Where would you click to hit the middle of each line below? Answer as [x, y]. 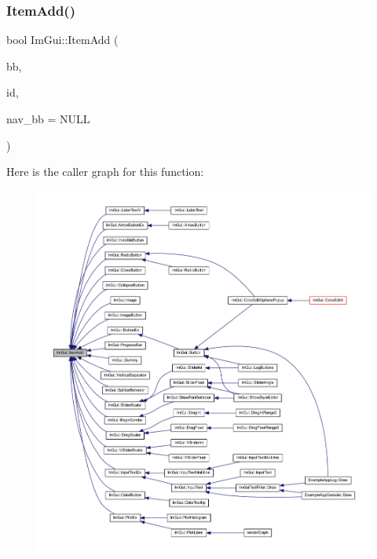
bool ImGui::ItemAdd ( [62, 40]
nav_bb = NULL [48, 119]
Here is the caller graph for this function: [105, 172]
